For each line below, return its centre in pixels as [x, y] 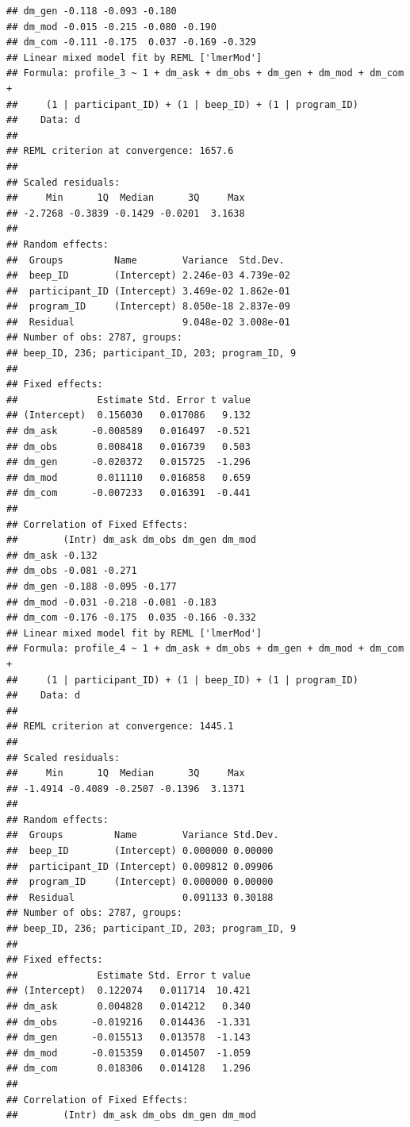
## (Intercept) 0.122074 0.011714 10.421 [128, 991]
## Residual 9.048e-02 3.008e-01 [148, 322]
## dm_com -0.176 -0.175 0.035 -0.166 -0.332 [131, 618]
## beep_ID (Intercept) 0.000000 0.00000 [140, 851]
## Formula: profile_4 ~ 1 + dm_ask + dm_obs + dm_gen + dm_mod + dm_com [205, 649]
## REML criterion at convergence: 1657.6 [120, 151]
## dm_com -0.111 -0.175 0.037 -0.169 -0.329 [131, 42]
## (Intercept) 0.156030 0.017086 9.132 [128, 415]
